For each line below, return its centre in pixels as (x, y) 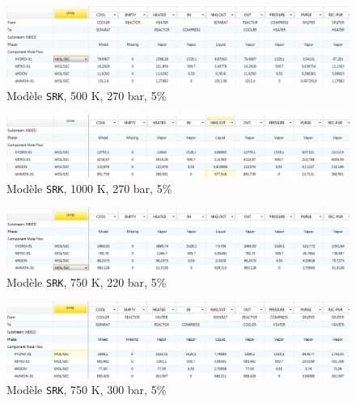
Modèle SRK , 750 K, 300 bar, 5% (87, 390)
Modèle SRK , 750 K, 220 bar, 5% (87, 281)
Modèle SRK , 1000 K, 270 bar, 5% (89, 188)
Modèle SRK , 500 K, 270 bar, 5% (87, 95)
